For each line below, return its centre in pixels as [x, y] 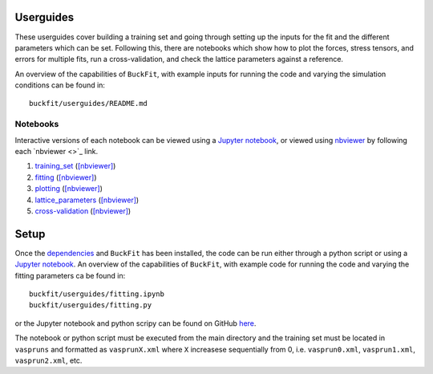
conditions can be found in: [60, 85]
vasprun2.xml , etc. [49, 360]
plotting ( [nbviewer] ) [69, 189]
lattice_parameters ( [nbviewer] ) [87, 200]
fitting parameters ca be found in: [70, 275]
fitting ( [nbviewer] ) [66, 177]
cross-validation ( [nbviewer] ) [83, 211]
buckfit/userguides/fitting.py [91, 305]
